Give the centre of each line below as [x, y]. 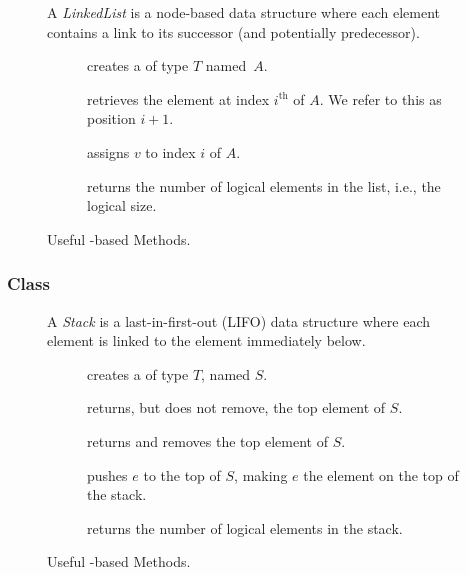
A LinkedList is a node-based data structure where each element [244, 12]
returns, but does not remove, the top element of [236, 407]
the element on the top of [381, 474]
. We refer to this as [380, 98]
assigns [108, 151]
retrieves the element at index [178, 98]
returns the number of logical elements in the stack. [245, 527]
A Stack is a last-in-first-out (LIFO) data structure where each [239, 320]
